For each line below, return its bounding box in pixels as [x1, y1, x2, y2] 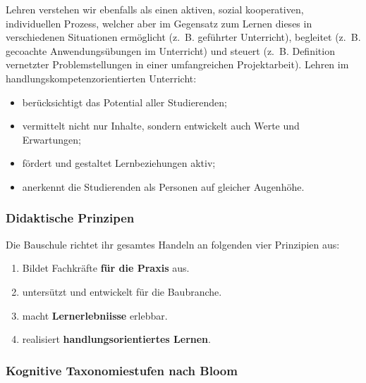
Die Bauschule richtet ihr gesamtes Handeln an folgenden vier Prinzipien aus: [6, 237, 340, 251]
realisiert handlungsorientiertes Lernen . [22, 332, 211, 346]
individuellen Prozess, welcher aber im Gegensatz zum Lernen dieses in [6, 15, 312, 30]
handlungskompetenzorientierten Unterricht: [6, 70, 197, 85]
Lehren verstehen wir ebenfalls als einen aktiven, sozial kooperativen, [6, 2, 304, 16]
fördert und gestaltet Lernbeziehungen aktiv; [22, 156, 216, 170]
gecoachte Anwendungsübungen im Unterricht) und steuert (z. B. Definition [6, 43, 335, 58]
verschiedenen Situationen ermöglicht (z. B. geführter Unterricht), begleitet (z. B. [6, 30, 361, 44]
